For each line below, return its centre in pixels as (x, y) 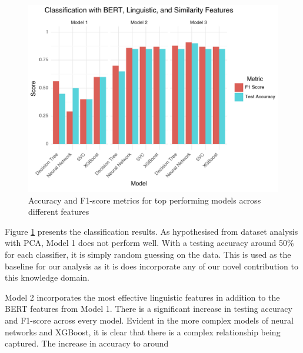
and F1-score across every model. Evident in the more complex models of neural (149, 320)
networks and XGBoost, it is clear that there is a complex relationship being (143, 332)
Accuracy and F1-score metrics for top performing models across (145, 200)
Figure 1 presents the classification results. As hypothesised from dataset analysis (151, 231)
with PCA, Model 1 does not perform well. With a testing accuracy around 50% (149, 243)
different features (59, 212)
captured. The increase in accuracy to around (87, 343)
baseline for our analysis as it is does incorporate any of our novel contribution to (151, 266)
